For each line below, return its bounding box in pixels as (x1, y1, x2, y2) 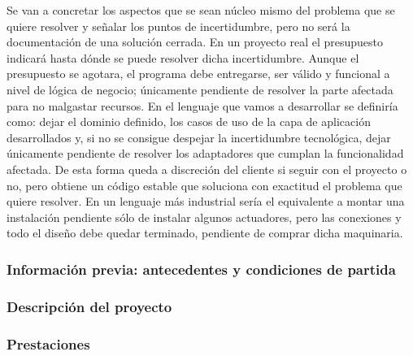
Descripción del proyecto (7, 296, 172, 316)
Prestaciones (7, 333, 90, 354)
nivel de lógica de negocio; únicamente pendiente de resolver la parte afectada (7, 80, 393, 98)
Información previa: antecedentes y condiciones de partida (7, 258, 396, 279)
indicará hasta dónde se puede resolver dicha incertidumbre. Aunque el (7, 49, 359, 66)
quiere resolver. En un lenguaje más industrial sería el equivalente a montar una (7, 193, 405, 210)
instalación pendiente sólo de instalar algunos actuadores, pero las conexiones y (7, 208, 402, 225)
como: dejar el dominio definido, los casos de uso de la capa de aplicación (7, 113, 371, 130)
